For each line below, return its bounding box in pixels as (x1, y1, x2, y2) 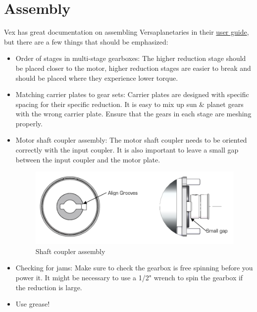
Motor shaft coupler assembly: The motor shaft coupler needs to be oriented (15, 135, 247, 145)
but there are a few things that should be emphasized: (4, 36, 168, 47)
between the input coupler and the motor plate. (15, 154, 160, 164)
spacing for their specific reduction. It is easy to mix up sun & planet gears (15, 99, 244, 109)
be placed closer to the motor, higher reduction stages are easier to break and (15, 62, 251, 73)
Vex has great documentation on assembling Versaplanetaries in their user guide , (4, 27, 249, 37)
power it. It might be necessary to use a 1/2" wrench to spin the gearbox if (15, 272, 243, 283)
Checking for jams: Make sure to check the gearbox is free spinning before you (15, 262, 253, 273)
